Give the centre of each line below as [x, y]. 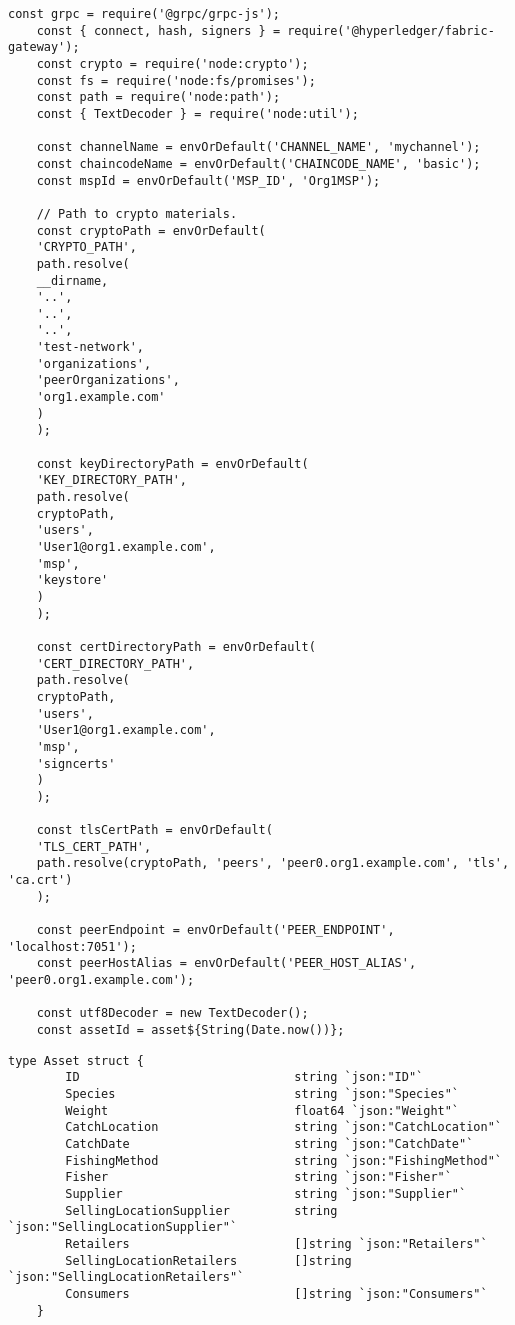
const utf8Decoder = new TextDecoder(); [172, 1013]
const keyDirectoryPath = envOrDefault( [172, 463]
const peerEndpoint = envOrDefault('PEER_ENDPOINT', [215, 930]
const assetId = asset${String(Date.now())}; [190, 1030]
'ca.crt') [40, 880]
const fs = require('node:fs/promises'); [176, 80]
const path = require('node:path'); [158, 97]
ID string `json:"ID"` [244, 1077]
